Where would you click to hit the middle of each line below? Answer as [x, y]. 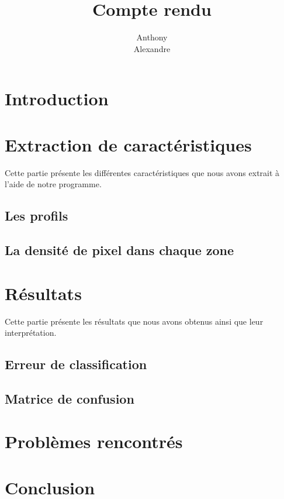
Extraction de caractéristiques [128, 144]
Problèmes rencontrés [94, 441]
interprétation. [31, 333]
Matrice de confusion [70, 398]
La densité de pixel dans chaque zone [120, 249]
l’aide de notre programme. [53, 184]
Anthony [152, 37]
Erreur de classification [76, 364]
